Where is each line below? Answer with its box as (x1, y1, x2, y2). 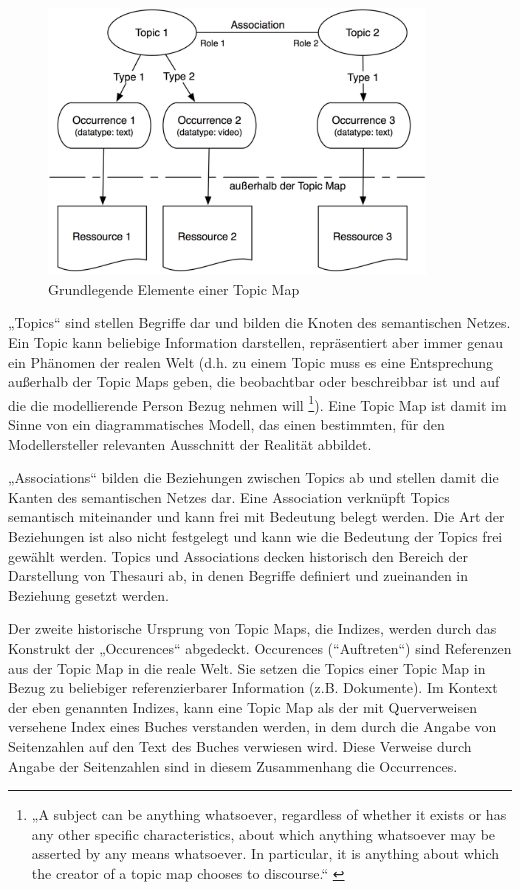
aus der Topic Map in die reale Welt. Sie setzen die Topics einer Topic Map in (8, 657, 486, 678)
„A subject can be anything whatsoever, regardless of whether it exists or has (31, 804, 507, 825)
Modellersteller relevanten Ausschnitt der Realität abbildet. (8, 433, 372, 454)
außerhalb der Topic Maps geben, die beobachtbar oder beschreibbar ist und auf (8, 371, 500, 392)
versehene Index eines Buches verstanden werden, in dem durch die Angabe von (8, 716, 497, 737)
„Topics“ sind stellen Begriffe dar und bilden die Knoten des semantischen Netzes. (8, 312, 511, 333)
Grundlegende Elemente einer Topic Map (48, 278, 300, 299)
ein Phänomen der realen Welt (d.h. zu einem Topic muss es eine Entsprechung (8, 351, 493, 372)
